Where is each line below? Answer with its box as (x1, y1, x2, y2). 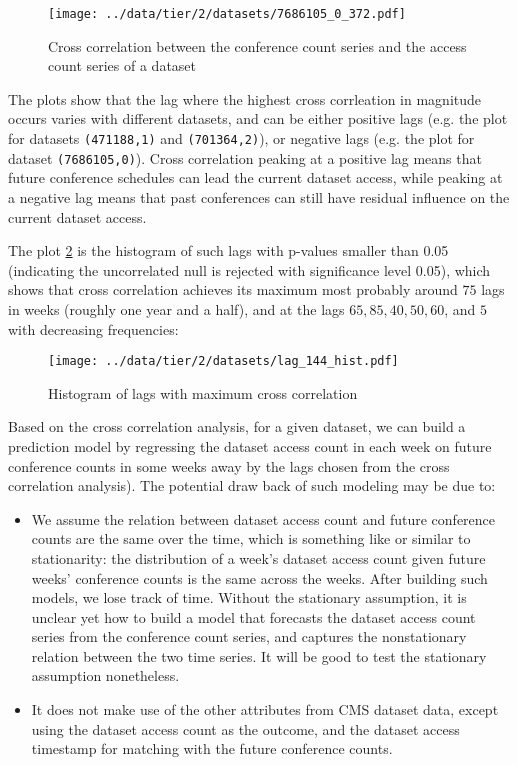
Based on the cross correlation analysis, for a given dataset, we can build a (8, 416, 466, 437)
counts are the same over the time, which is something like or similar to (31, 528, 471, 549)
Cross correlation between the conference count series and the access (48, 35, 467, 56)
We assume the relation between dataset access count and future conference (31, 508, 496, 529)
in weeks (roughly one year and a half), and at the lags (8, 298, 345, 319)
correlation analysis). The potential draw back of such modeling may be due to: (8, 475, 496, 496)
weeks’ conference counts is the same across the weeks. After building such (31, 567, 488, 588)
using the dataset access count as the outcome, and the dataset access (31, 718, 460, 739)
